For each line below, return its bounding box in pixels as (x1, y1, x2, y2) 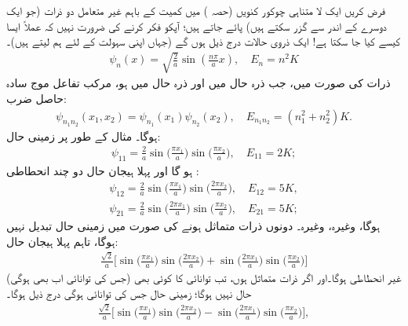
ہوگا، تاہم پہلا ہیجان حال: (6, 233, 118, 249)
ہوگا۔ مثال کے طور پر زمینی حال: (6, 127, 161, 144)
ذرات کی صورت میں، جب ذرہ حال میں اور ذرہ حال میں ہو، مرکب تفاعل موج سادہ (6, 75, 391, 91)
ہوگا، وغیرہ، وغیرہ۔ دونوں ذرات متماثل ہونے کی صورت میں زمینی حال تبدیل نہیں (6, 218, 381, 234)
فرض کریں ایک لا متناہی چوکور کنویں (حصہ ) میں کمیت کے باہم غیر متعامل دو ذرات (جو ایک (6, 2, 386, 18)
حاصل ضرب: (6, 90, 67, 106)
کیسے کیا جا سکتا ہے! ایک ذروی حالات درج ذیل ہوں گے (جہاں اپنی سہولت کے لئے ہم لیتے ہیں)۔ (6, 33, 400, 49)
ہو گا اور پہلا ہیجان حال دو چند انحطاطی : (6, 162, 199, 178)
